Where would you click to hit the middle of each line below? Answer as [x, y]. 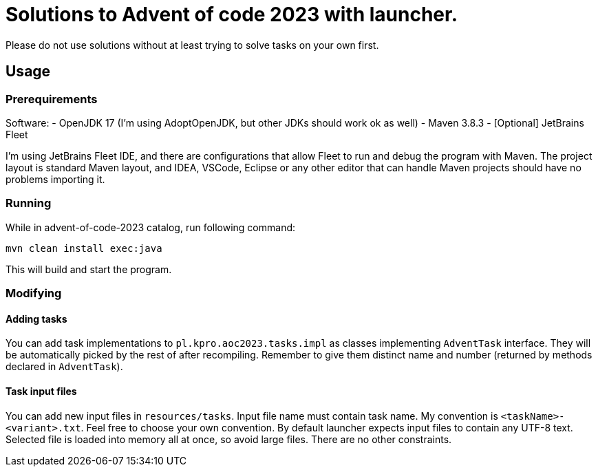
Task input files [41, 391]
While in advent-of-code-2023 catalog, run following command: [151, 227]
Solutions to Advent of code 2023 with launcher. [232, 14]
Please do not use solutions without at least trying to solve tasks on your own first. [192, 45]
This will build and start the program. [89, 269]
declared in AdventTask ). [64, 367]
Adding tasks [36, 319]
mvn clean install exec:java [84, 248]
